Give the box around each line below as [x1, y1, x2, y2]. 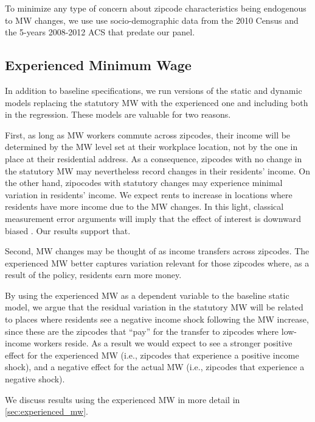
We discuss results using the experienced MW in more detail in [5, 393, 240, 406]
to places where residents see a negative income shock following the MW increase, [5, 313, 309, 326]
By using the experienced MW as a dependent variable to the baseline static [5, 288, 289, 301]
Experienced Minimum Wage [5, 55, 192, 74]
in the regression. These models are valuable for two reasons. [5, 108, 231, 121]
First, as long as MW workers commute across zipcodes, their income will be [5, 128, 291, 141]
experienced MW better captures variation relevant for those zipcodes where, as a [5, 256, 310, 269]
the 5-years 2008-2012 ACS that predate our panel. [5, 26, 195, 38]
